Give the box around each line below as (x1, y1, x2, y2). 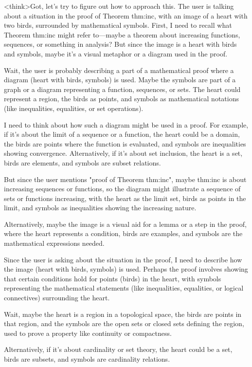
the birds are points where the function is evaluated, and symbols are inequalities (4, 138, 246, 148)
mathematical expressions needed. (4, 238, 105, 248)
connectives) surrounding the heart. (4, 293, 110, 303)
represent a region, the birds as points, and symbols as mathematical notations (4, 93, 239, 104)
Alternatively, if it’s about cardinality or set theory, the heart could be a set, (4, 344, 233, 354)
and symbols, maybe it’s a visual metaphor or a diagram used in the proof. (4, 48, 228, 58)
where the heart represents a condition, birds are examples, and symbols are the (4, 228, 243, 239)
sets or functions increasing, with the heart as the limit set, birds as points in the (4, 193, 246, 203)
